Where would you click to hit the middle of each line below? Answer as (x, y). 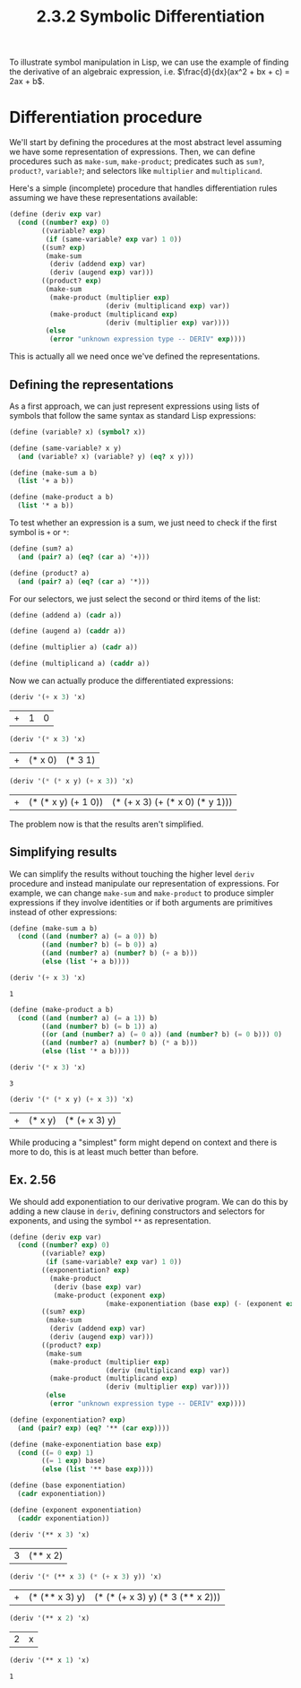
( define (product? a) (50, 573)
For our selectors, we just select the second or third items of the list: (135, 599)
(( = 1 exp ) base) (73, 1461)
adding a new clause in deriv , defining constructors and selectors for (137, 1211)
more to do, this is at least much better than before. (104, 1151)
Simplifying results (63, 852)
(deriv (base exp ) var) (98, 1287)
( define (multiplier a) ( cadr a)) (74, 647)
